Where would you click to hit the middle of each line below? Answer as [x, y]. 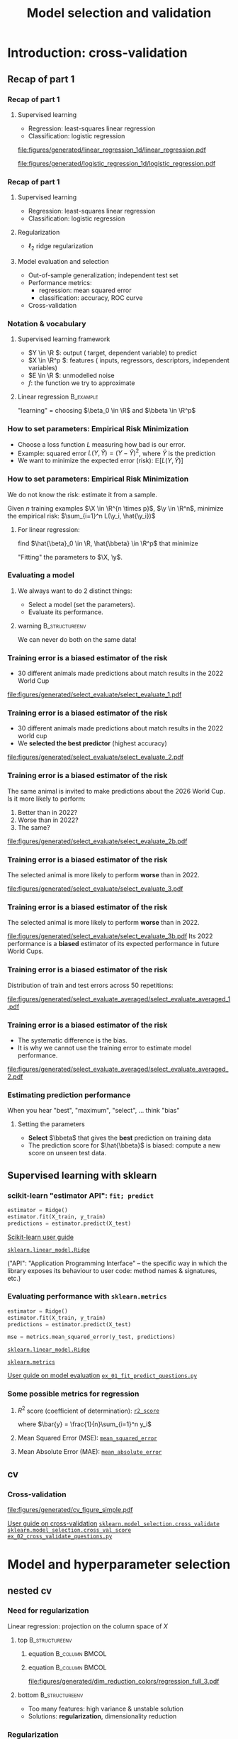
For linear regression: [49, 529]
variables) [43, 368]
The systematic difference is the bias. [72, 1040]
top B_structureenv [45, 1640]
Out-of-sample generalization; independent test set [103, 275]
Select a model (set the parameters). [81, 604]
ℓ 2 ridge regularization [61, 247]
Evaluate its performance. [66, 612]
